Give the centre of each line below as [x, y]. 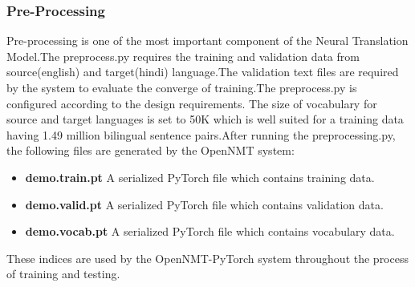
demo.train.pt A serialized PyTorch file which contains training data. [200, 177]
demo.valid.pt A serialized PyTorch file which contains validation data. [204, 204]
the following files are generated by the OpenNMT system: [151, 150]
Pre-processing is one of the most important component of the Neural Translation [207, 40]
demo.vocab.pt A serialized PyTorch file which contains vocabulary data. [210, 231]
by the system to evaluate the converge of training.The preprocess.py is [182, 87]
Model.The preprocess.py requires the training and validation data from [183, 56]
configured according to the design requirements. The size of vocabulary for [192, 103]
